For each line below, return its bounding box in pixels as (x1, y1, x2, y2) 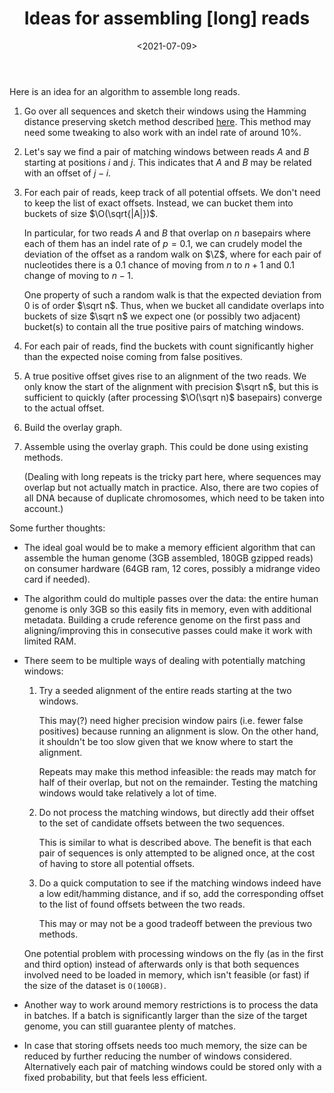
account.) (23, 502, 64, 514)
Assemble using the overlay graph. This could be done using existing (23, 440, 309, 452)
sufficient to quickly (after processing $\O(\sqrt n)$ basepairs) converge (23, 391, 323, 403)
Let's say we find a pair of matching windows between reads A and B (23, 145, 310, 157)
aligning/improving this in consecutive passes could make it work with (23, 624, 313, 636)
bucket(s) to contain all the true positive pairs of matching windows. (23, 320, 304, 332)
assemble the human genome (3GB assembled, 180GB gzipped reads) (23, 552, 314, 564)
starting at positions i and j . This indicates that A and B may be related (23, 156, 312, 168)
